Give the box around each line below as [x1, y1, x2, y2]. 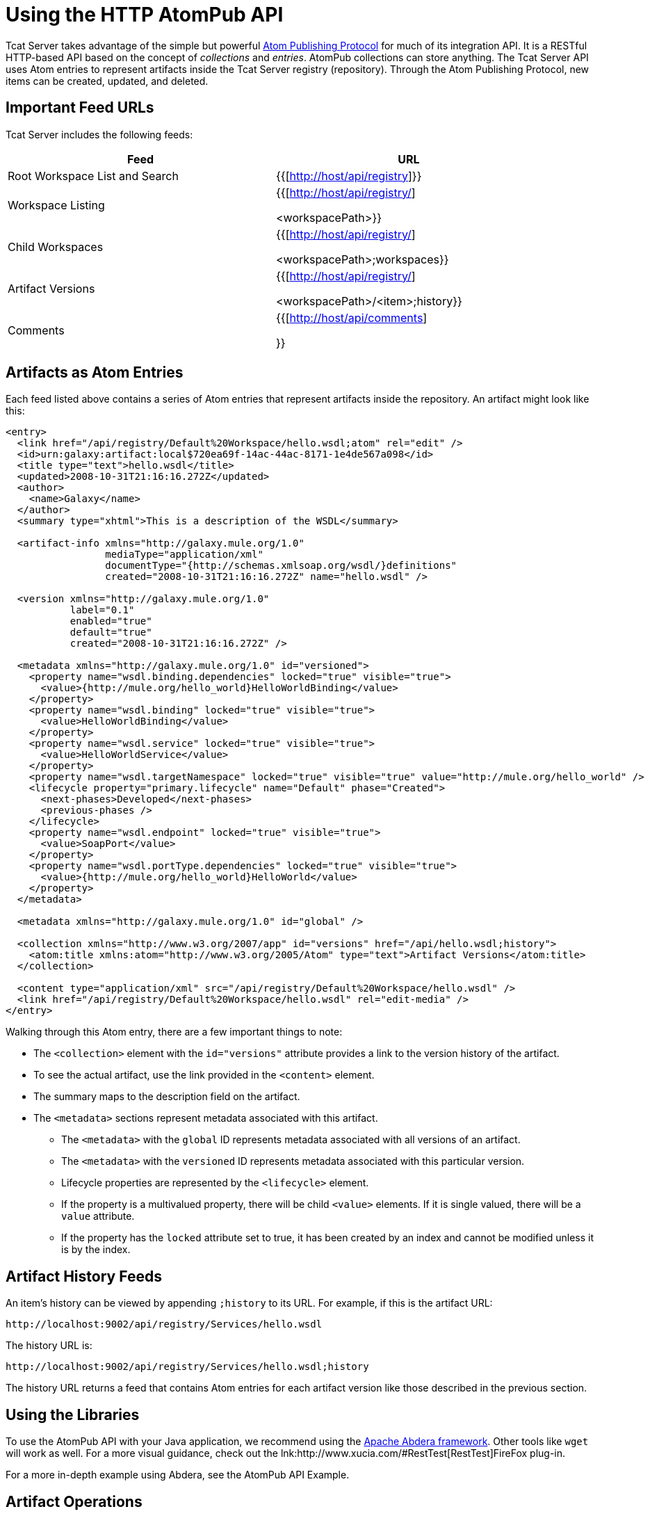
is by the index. [61, 1243, 131, 1256]
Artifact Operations [6, 1492, 143, 1510]
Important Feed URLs [6, 99, 154, 117]
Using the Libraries [6, 1405, 140, 1424]
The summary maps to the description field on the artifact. [33, 1090, 300, 1103]
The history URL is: [6, 1339, 92, 1352]
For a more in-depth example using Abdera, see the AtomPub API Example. [6, 1469, 350, 1481]
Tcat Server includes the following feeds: [6, 128, 193, 140]
